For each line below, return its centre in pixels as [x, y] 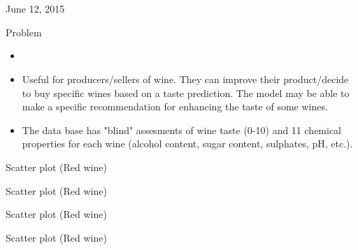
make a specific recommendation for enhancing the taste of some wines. [175, 106]
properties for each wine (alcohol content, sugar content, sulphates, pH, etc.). [187, 144]
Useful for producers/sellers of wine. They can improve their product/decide [185, 79]
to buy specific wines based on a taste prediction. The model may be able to [186, 93]
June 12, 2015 [35, 9]
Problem [24, 32]
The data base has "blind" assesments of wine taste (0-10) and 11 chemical [182, 130]
